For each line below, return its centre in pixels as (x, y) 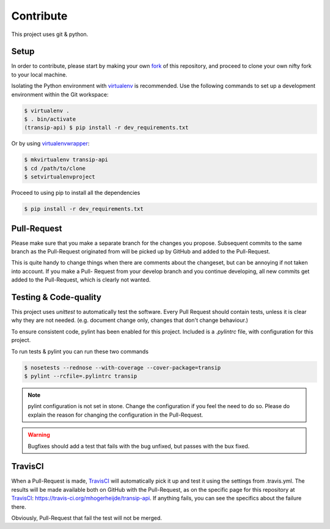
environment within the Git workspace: (60, 94)
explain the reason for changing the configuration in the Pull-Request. (116, 415)
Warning (39, 435)
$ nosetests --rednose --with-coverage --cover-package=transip (123, 367)
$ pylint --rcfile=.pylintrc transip (81, 376)
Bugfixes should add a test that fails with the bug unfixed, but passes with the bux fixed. (139, 446)
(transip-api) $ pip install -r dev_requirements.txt (106, 128)
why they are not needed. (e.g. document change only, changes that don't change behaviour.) (130, 320)
